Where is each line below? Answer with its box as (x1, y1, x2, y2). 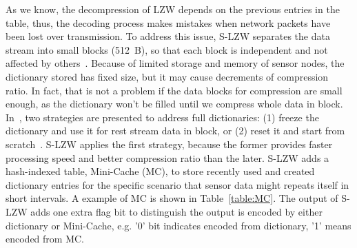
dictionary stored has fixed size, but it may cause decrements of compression (6, 69, 329, 83)
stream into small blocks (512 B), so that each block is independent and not (6, 42, 328, 56)
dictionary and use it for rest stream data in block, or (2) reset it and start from (6, 123, 345, 138)
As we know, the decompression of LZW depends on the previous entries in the (6, 2, 340, 16)
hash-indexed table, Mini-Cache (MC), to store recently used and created (6, 164, 315, 178)
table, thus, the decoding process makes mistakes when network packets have (6, 15, 331, 30)
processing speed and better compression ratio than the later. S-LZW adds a (6, 150, 329, 165)
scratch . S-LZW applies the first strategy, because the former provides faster (6, 136, 333, 151)
